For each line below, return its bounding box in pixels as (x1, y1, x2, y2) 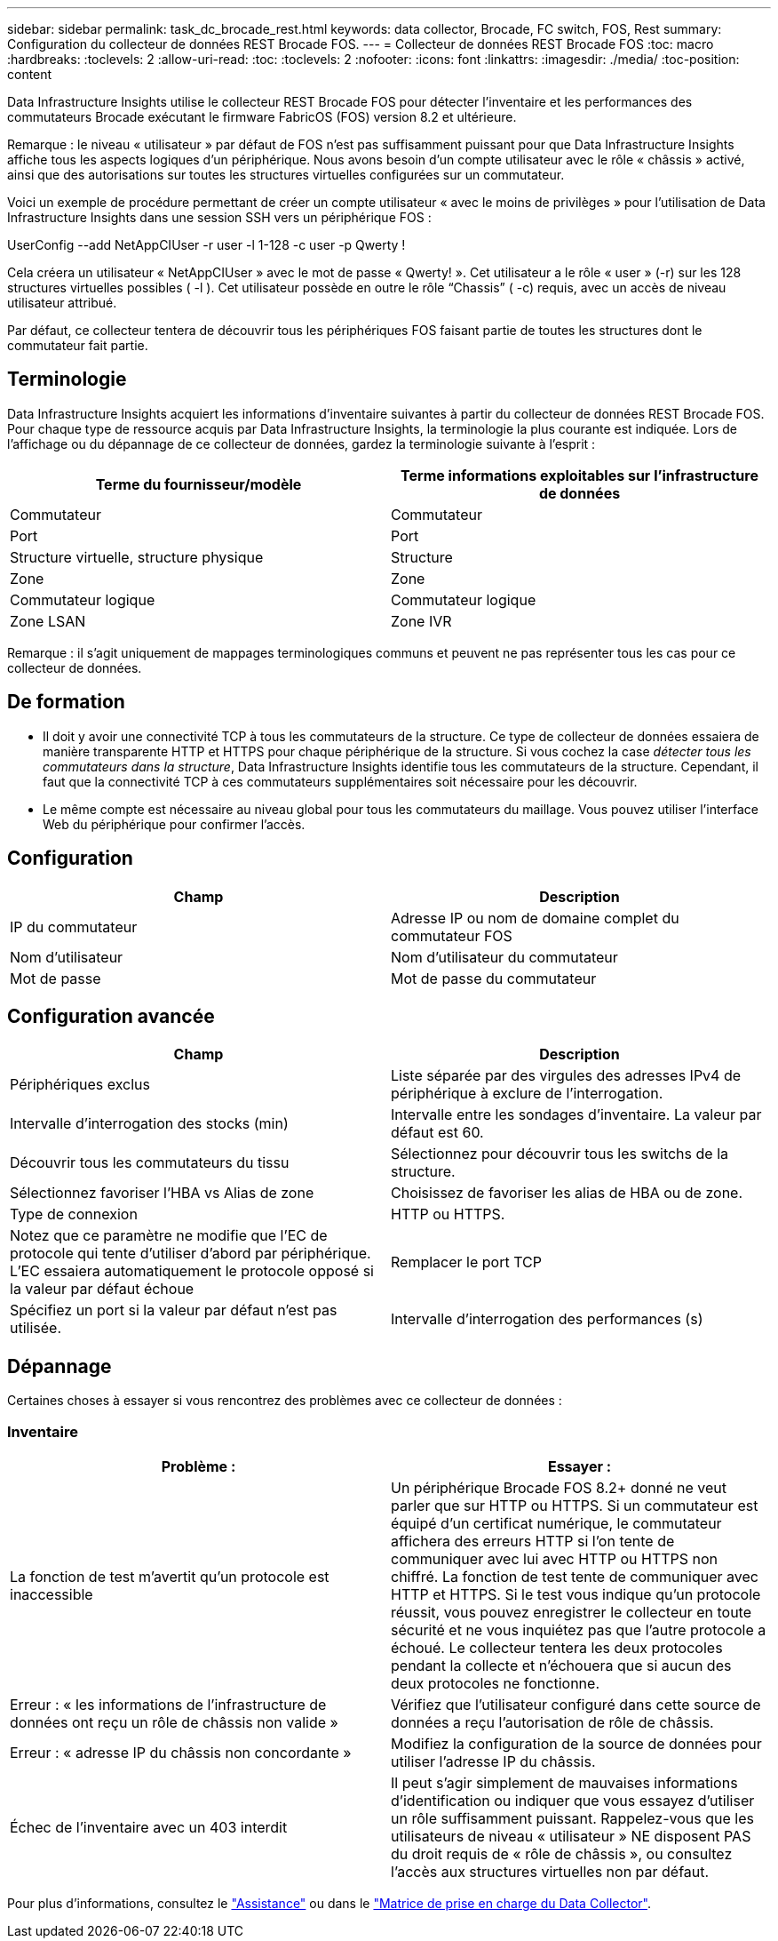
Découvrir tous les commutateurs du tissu (10, 1154, 290, 1172)
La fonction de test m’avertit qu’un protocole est (10, 1567, 329, 1586)
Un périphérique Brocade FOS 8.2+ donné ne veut (391, 1478, 727, 1497)
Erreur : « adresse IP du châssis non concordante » (10, 1743, 352, 1761)
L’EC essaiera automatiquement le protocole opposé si (10, 1262, 374, 1281)
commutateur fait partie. (7, 338, 148, 353)
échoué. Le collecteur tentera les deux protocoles (391, 1638, 723, 1657)
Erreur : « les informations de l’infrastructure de (10, 1695, 327, 1713)
